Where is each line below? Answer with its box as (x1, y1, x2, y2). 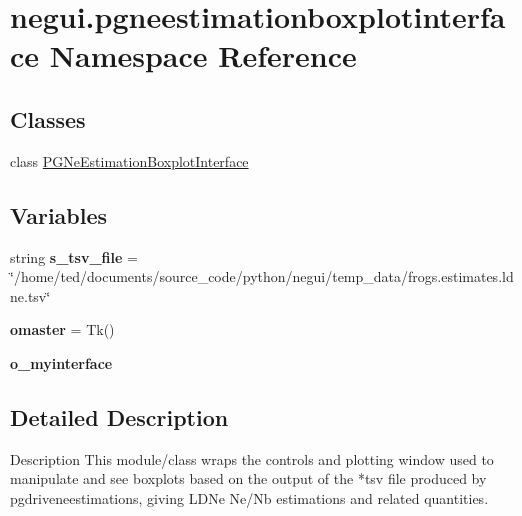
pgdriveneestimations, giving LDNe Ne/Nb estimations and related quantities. (10, 487, 489, 508)
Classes (10, 103, 86, 134)
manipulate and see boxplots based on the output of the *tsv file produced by (10, 468, 487, 489)
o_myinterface (10, 352, 113, 373)
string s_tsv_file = (10, 246, 138, 267)
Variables (10, 199, 108, 230)
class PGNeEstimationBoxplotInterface (10, 150, 249, 171)
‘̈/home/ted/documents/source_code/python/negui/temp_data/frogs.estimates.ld (10, 266, 514, 287)
